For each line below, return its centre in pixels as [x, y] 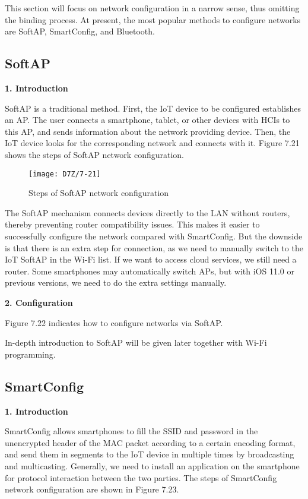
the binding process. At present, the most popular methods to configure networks [153, 19]
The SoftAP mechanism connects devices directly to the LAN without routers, [147, 212]
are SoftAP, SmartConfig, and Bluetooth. [80, 31]
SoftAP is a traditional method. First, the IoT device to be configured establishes [153, 108]
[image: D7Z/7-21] [65, 174]
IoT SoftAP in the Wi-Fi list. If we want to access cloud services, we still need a [151, 259]
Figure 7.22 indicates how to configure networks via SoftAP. [114, 322]
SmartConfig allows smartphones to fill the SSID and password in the [131, 431]
